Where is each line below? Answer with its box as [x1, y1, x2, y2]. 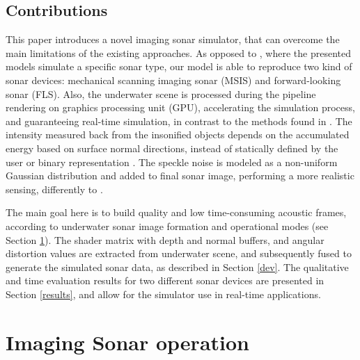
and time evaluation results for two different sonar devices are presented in [6, 273, 324, 288]
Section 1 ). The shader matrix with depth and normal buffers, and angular [6, 232, 324, 247]
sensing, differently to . [6, 181, 103, 196]
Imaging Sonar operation [6, 327, 249, 356]
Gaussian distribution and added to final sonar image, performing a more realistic [6, 168, 354, 183]
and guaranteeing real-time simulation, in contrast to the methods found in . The [6, 113, 352, 128]
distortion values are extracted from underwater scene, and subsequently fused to [6, 246, 352, 261]
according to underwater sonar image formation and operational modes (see [6, 218, 329, 233]
